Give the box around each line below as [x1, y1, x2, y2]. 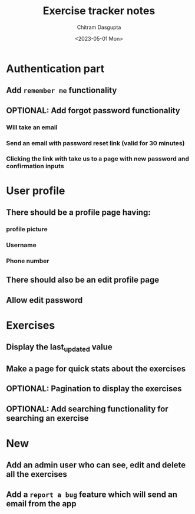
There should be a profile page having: [6, 208, 151, 218]
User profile [6, 184, 65, 197]
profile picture [6, 225, 48, 233]
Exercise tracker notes [42, 4, 156, 18]
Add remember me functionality [6, 86, 117, 96]
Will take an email [6, 123, 58, 131]
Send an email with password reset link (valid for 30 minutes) [6, 139, 185, 147]
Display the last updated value [6, 342, 113, 353]
